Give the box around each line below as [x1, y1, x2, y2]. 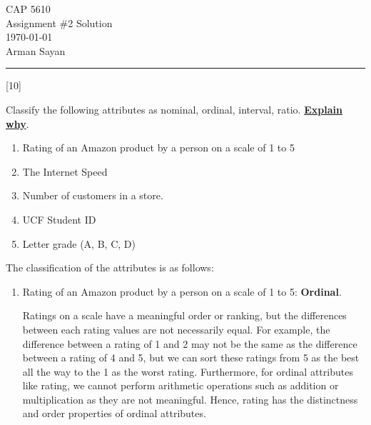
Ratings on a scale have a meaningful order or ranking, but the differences [22, 308, 347, 323]
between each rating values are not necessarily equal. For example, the [22, 321, 330, 336]
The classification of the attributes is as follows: [6, 260, 214, 275]
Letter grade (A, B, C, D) [22, 236, 136, 251]
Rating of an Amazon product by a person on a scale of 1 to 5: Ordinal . [22, 284, 342, 299]
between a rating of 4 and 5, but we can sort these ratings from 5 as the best [22, 350, 360, 365]
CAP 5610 [6, 1, 51, 16]
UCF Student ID [22, 211, 96, 226]
